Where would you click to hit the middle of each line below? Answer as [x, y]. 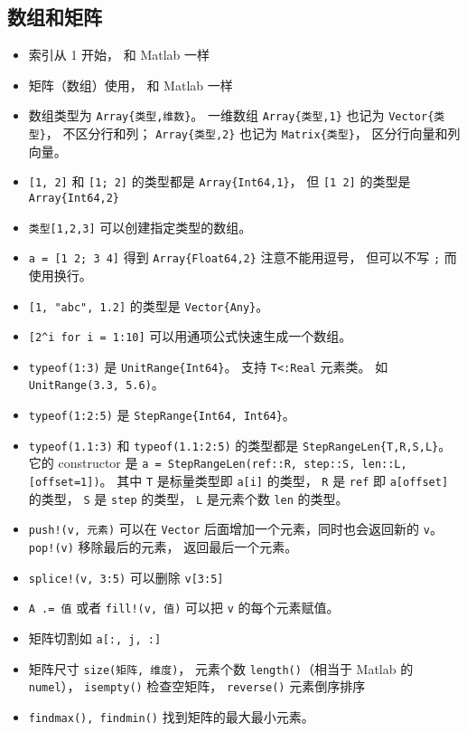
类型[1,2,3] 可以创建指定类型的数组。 [140, 227]
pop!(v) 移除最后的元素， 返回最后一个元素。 [163, 547]
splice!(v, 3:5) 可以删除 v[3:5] [126, 577]
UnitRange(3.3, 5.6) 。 [96, 384]
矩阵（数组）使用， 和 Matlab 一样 [131, 85]
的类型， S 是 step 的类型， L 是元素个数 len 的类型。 [188, 498]
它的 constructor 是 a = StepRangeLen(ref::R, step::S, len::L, [218, 463]
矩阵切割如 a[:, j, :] [95, 638]
